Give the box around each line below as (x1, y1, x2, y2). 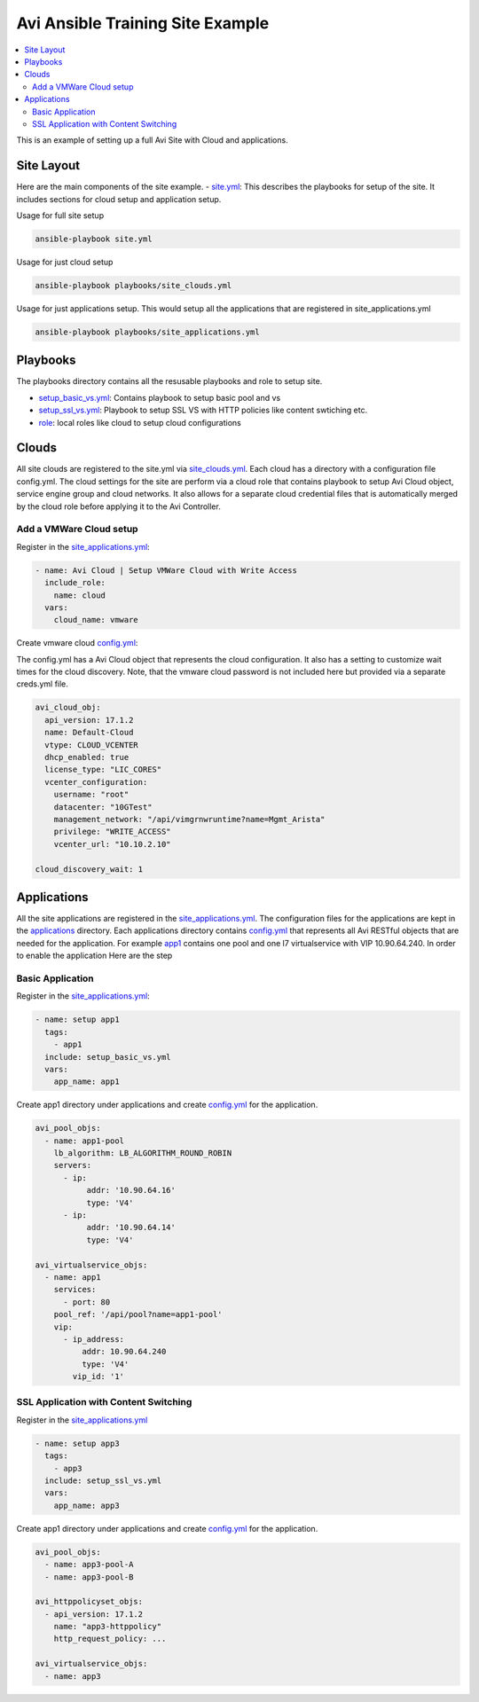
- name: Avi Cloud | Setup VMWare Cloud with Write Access (35, 565, 297, 576)
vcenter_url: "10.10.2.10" (53, 839, 172, 849)
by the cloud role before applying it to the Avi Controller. (16, 501, 221, 512)
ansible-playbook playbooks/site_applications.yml (35, 326, 261, 337)
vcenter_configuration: (44, 777, 148, 787)
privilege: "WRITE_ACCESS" (53, 827, 172, 837)
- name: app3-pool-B (44, 1572, 134, 1582)
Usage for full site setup (16, 209, 105, 221)
